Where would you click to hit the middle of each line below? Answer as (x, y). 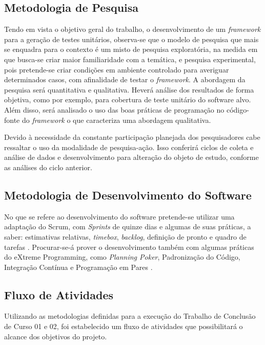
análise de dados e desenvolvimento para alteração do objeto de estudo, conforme (131, 157)
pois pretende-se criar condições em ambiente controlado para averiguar (117, 69)
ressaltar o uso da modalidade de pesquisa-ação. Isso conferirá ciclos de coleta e (129, 147)
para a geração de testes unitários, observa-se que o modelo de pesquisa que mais (131, 39)
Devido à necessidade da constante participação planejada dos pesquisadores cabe (132, 137)
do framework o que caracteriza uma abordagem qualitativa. (116, 120)
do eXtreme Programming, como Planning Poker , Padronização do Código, (122, 257)
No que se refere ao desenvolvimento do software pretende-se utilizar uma (119, 216)
